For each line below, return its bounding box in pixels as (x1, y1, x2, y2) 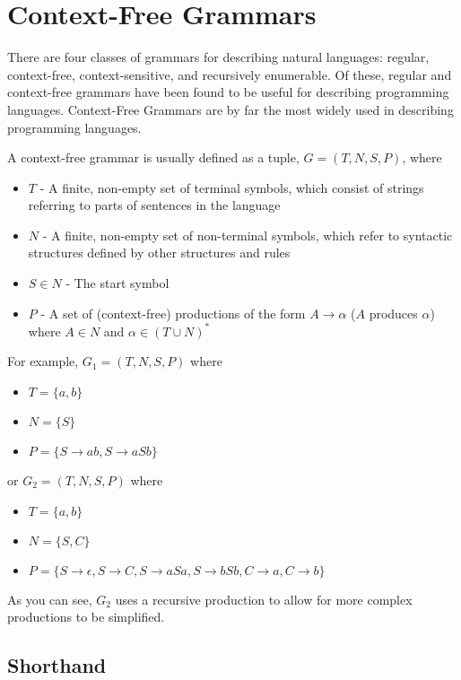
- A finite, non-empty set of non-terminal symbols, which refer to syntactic (42, 225, 453, 244)
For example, (7, 352, 79, 371)
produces (369, 303, 418, 322)
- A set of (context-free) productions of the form (40, 303, 306, 322)
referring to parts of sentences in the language (28, 196, 281, 214)
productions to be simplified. (7, 607, 165, 626)
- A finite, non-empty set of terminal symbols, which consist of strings (39, 178, 424, 196)
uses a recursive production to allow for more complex (115, 589, 413, 608)
